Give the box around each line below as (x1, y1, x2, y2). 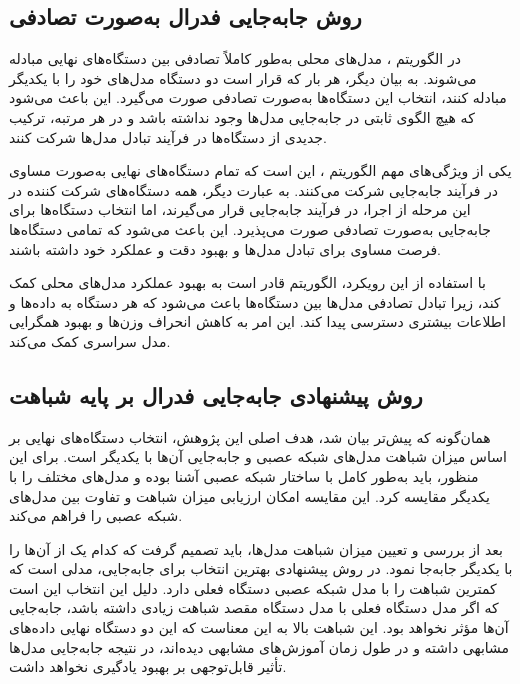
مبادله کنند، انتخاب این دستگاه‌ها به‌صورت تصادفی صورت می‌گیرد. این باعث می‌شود (9, 87, 507, 108)
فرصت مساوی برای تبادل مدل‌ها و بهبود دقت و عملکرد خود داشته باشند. (9, 238, 441, 259)
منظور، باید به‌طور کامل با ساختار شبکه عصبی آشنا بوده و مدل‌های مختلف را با (9, 465, 479, 486)
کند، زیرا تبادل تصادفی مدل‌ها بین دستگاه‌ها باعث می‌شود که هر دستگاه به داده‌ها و (9, 291, 501, 312)
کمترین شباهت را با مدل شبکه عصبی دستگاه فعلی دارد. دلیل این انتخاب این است (9, 577, 497, 598)
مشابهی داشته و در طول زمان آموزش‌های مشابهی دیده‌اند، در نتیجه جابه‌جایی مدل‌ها (9, 636, 510, 657)
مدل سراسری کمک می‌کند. (9, 330, 171, 351)
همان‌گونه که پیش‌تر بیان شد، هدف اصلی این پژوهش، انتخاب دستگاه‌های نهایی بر (9, 426, 491, 447)
